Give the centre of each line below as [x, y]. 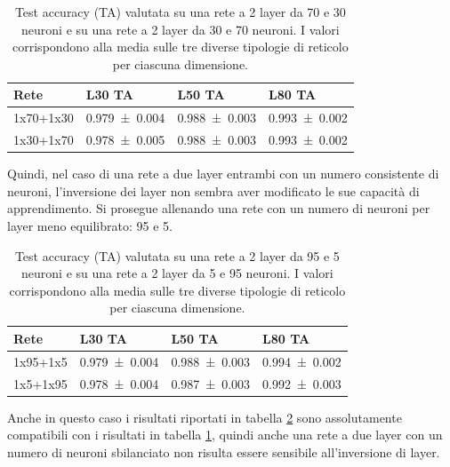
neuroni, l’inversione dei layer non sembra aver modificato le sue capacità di [213, 190]
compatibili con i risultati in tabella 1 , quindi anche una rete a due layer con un [225, 435]
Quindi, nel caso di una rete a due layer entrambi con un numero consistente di [223, 174]
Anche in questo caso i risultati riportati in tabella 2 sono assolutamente [205, 417]
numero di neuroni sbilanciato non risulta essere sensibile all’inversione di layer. [224, 451]
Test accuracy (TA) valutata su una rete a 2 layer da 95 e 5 [177, 255]
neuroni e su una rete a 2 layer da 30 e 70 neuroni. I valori [181, 29]
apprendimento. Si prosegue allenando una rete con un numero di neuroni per [219, 208]
